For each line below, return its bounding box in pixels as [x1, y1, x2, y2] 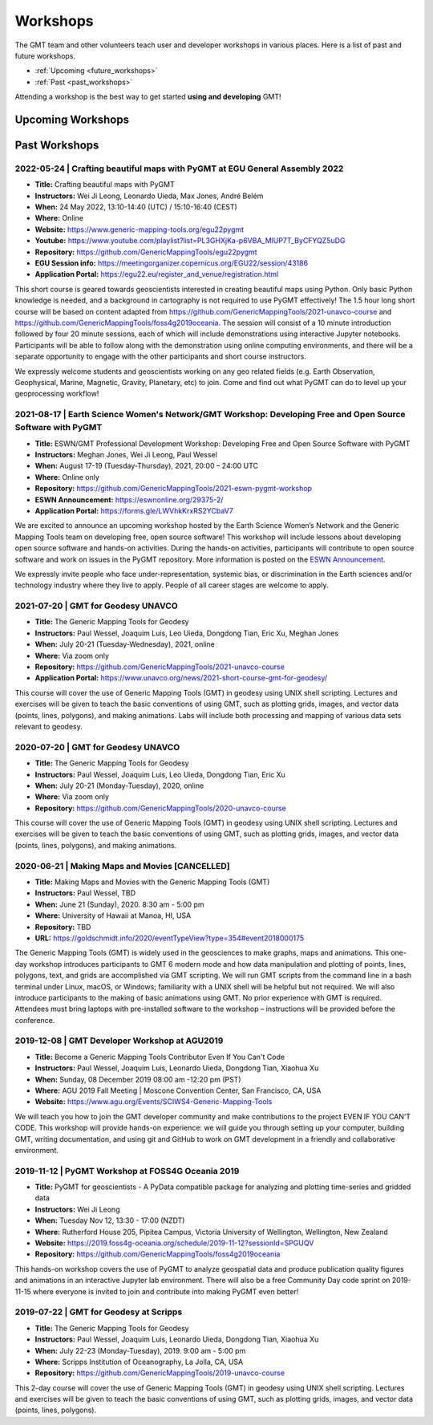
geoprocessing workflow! [14, 389, 99, 399]
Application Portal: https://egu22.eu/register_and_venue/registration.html [34, 270, 279, 279]
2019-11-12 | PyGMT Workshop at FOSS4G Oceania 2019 [14, 1165, 240, 1176]
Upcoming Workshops [14, 112, 130, 126]
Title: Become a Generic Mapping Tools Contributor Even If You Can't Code [34, 1052, 285, 1062]
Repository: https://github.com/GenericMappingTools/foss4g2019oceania [34, 1249, 281, 1259]
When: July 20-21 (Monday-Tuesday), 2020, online [34, 781, 204, 790]
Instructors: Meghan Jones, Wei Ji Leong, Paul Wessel [34, 450, 218, 460]
